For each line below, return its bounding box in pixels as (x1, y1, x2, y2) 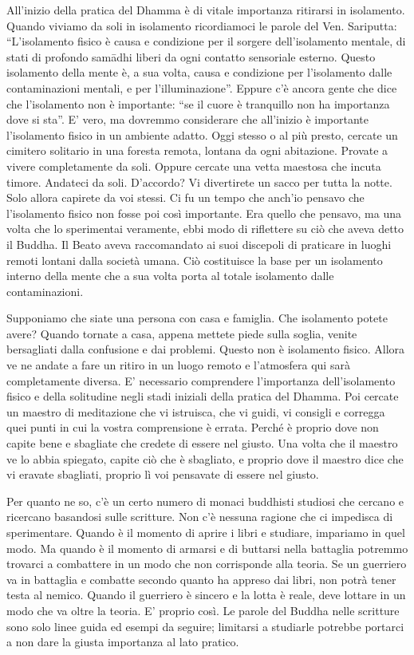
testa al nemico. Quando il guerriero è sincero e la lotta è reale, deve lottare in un (6, 586, 406, 603)
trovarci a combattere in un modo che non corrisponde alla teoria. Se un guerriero (6, 555, 407, 572)
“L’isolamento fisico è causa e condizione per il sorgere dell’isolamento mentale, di (6, 33, 406, 49)
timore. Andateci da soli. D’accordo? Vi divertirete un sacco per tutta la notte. (6, 173, 392, 190)
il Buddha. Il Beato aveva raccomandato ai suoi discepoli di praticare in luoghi (6, 235, 392, 252)
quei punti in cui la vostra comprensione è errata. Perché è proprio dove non (6, 419, 379, 436)
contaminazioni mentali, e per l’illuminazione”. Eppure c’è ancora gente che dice (6, 79, 397, 96)
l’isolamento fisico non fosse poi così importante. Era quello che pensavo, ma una (6, 204, 401, 221)
